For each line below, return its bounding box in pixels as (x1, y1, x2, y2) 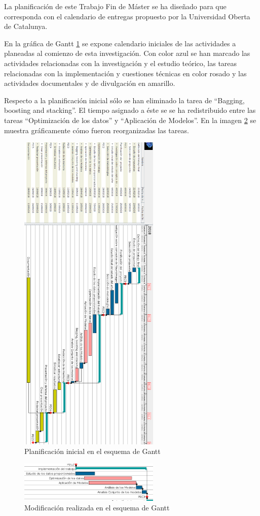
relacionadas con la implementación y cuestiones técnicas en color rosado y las (4, 68, 247, 78)
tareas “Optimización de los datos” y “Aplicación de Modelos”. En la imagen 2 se (4, 114, 256, 125)
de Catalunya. (4, 21, 48, 32)
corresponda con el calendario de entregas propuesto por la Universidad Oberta (4, 11, 250, 21)
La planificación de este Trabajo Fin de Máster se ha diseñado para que (4, 1, 227, 11)
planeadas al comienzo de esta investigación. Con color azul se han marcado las (4, 48, 250, 58)
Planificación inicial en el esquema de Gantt (24, 446, 161, 457)
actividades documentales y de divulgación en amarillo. (4, 78, 175, 88)
